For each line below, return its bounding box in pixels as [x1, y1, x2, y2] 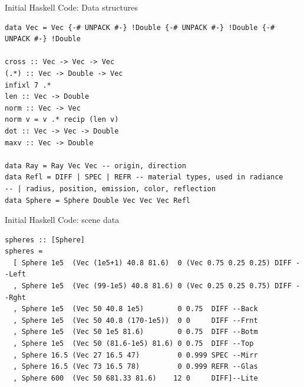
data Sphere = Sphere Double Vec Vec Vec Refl [5, 196, 190, 205]
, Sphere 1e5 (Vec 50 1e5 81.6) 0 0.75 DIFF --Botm [13, 328, 258, 336]
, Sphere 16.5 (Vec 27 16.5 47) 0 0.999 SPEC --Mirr [13, 351, 258, 359]
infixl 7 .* [5, 81, 51, 89]
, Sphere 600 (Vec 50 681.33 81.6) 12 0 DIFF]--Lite [13, 373, 258, 382]
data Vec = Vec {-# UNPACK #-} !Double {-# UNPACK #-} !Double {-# [5, 23, 275, 32]
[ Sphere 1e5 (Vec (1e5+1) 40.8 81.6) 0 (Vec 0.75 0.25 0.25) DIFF [13, 258, 292, 267]
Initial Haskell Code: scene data [5, 213, 120, 226]
